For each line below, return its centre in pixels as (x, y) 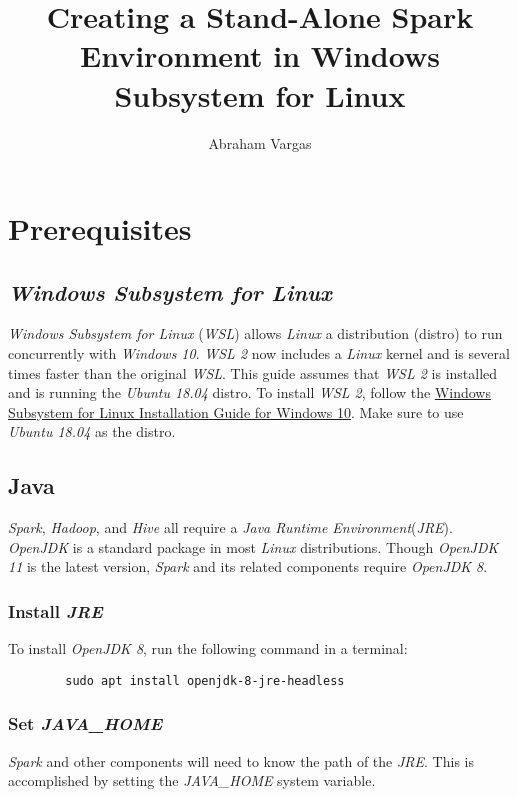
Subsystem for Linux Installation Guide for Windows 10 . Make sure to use (236, 411)
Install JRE (55, 610)
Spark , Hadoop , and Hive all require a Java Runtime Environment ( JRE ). (230, 527)
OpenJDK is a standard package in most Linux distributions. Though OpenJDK (253, 546)
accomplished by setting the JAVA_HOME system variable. (192, 780)
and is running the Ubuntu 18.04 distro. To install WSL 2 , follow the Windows (249, 392)
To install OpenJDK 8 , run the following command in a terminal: (208, 648)
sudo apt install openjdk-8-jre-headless (205, 680)
